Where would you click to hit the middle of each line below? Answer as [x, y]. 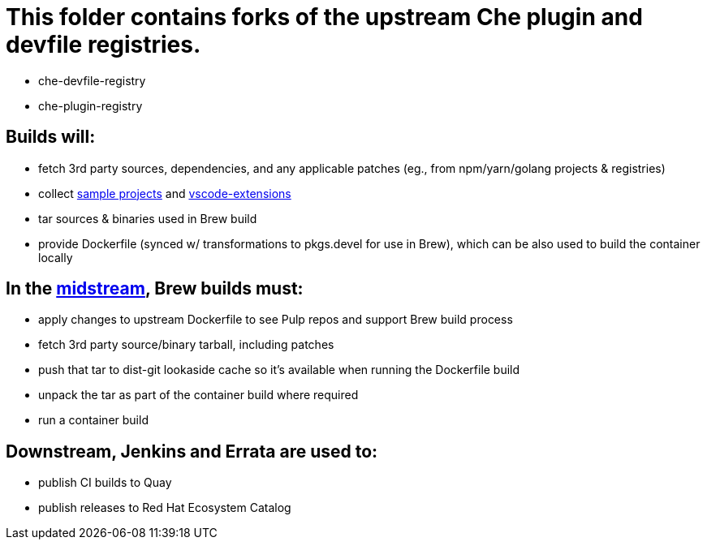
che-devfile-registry [92, 80]
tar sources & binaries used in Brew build [148, 218]
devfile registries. [103, 45]
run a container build [93, 420]
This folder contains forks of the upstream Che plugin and [324, 17]
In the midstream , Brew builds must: [155, 289]
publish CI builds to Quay [105, 483]
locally [56, 257]
